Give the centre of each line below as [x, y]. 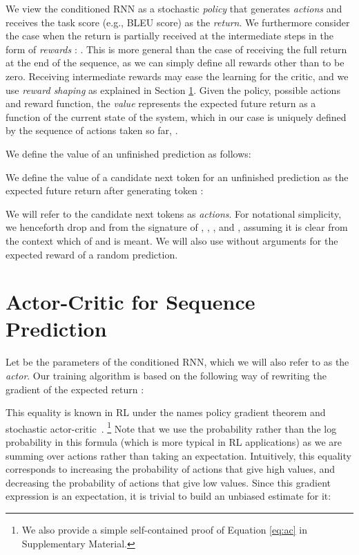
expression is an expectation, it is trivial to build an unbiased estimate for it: [168, 496]
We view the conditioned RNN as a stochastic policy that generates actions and [174, 8]
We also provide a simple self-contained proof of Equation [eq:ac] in [164, 529]
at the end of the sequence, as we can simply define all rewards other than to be [175, 63]
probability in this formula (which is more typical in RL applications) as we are [174, 442]
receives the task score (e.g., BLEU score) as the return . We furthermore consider [178, 22]
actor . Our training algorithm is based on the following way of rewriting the [166, 375]
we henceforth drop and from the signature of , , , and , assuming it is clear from [177, 227]
